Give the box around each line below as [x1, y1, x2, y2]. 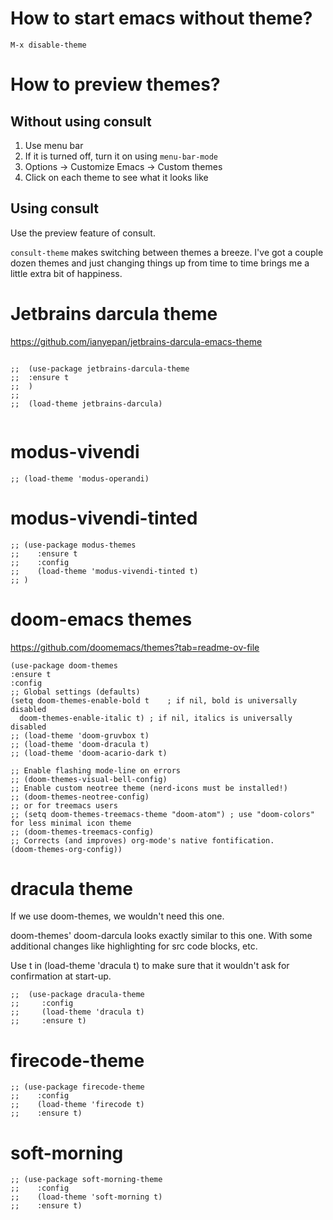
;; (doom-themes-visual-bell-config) [10, 774, 168, 784]
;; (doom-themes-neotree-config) [10, 792, 150, 802]
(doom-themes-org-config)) [10, 844, 123, 854]
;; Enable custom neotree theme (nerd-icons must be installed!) [10, 783, 288, 793]
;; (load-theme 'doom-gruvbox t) [10, 730, 150, 741]
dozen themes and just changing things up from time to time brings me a [10, 257, 310, 269]
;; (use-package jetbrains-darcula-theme [10, 363, 190, 374]
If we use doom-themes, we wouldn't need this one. [10, 910, 225, 922]
